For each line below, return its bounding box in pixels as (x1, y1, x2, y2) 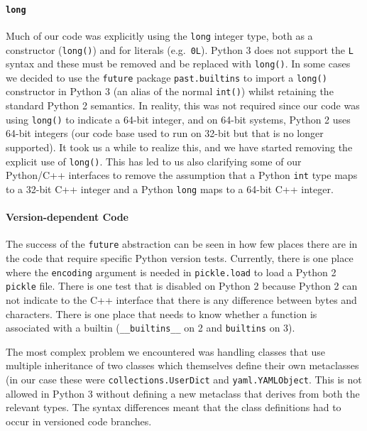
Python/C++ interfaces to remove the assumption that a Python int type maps (6, 168, 358, 182)
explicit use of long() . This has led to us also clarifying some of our (6, 153, 302, 168)
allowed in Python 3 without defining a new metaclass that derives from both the (6, 386, 360, 400)
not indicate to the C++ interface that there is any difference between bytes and (6, 292, 357, 307)
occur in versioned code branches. (6, 413, 152, 428)
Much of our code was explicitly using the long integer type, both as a (6, 28, 313, 43)
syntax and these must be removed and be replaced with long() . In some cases (6, 56, 351, 71)
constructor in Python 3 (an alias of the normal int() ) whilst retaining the (6, 84, 334, 99)
